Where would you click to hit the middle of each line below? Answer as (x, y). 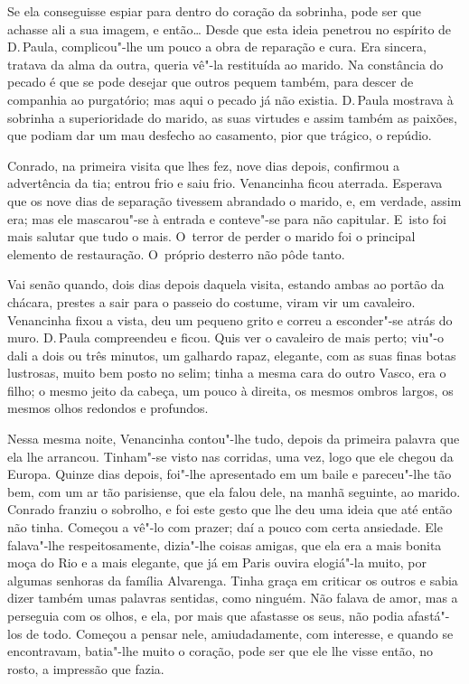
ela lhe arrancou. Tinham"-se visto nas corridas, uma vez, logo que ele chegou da (230, 456)
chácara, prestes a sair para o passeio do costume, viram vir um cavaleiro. (211, 301)
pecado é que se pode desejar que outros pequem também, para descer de (211, 82)
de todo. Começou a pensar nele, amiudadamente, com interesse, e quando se (240, 633)
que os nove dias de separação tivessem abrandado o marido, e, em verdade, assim (234, 200)
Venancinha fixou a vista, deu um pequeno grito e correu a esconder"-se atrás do (230, 319)
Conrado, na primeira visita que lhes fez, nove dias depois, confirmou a (204, 165)
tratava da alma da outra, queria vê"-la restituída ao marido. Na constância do (225, 64)
